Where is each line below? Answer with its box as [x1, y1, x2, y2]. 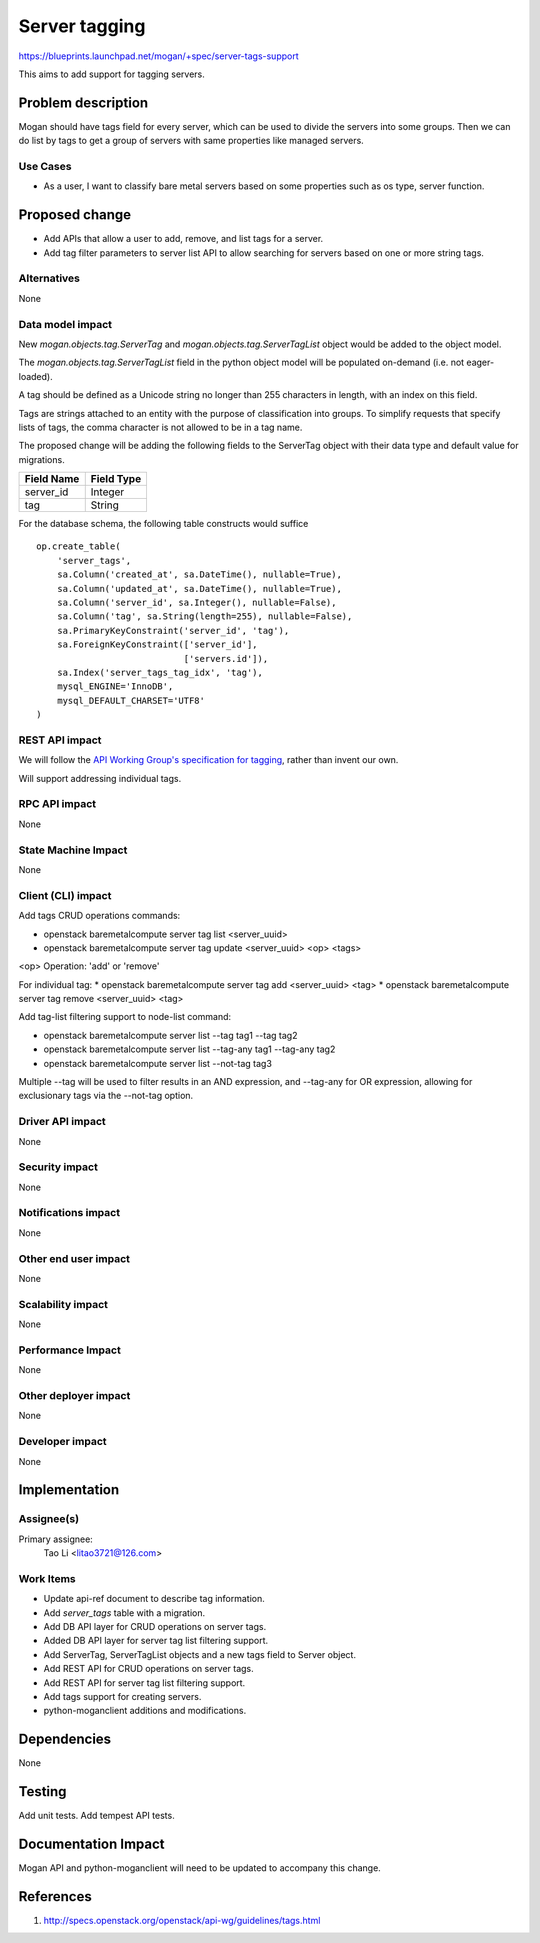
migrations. [18, 453, 65, 465]
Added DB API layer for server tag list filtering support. [43, 1635, 269, 1647]
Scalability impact [18, 1297, 109, 1311]
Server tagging [18, 15, 146, 37]
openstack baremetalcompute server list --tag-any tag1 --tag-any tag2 [43, 1043, 336, 1055]
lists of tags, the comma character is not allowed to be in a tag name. [18, 421, 303, 433]
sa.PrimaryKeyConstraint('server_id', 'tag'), [56, 625, 290, 636]
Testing [18, 1783, 67, 1800]
